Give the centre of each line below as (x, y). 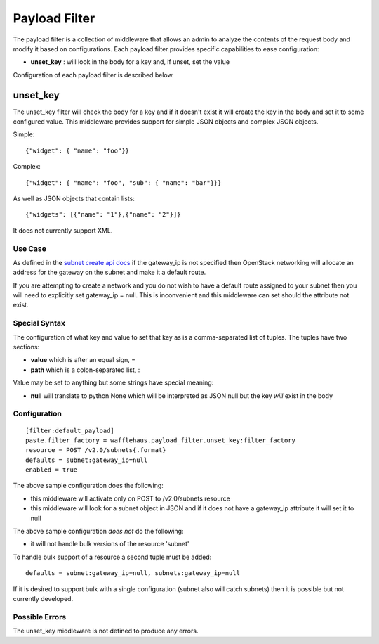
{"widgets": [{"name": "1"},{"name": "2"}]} (104, 215)
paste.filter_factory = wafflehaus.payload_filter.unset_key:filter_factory (161, 440)
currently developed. (43, 598)
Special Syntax (39, 323)
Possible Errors (40, 617)
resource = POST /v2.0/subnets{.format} (96, 450)
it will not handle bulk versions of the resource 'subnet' (110, 544)
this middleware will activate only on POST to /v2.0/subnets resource (131, 498)
